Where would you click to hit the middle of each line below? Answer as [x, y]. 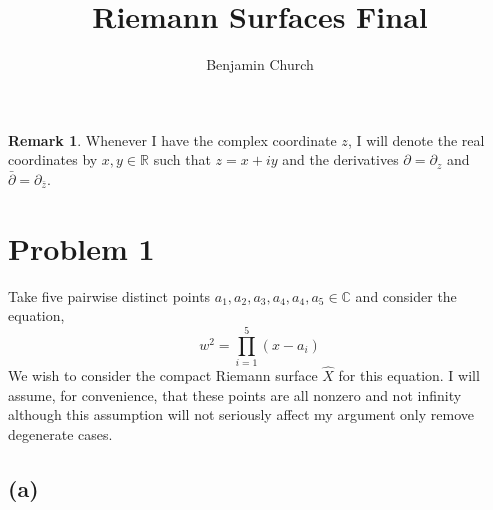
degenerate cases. [60, 433]
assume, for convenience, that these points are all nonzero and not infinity [235, 394]
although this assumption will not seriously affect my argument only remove [241, 414]
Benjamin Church [260, 64]
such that [182, 159]
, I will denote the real [416, 139]
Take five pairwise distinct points [109, 295]
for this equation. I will [409, 375]
